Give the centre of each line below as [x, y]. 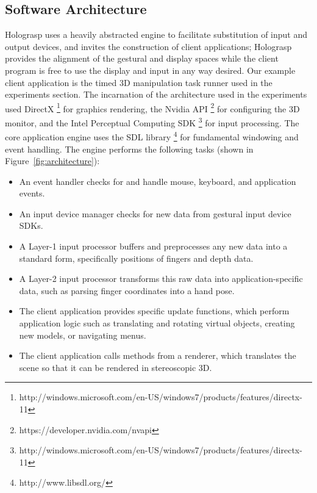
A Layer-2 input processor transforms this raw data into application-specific [161, 279]
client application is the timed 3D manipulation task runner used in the [139, 82]
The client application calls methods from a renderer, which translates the [158, 355]
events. [32, 193]
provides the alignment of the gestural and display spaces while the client [142, 58]
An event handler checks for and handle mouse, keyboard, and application [158, 181]
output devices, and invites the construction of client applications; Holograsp [148, 46]
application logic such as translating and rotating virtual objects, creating [157, 323]
